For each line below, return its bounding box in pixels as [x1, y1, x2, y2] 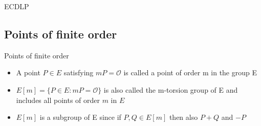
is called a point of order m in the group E [123, 67, 257, 78]
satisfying [63, 67, 94, 78]
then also [169, 112, 198, 122]
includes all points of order [16, 94, 100, 105]
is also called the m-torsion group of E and [103, 84, 238, 95]
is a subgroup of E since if [39, 112, 121, 122]
